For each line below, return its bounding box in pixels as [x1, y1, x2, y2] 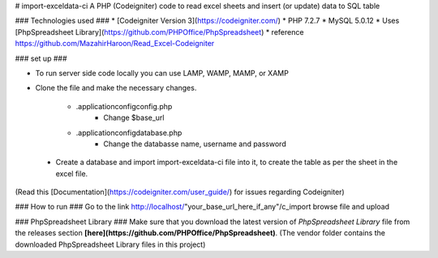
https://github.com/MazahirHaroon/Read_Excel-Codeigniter [15, 39, 215, 49]
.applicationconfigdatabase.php [75, 128, 182, 137]
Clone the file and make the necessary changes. [35, 83, 197, 93]
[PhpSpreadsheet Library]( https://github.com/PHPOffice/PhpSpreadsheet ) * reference [15, 27, 304, 36]
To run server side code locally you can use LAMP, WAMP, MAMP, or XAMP [35, 68, 290, 78]
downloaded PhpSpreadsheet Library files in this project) [15, 239, 206, 249]
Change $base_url [103, 113, 165, 123]
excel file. [55, 168, 88, 178]
